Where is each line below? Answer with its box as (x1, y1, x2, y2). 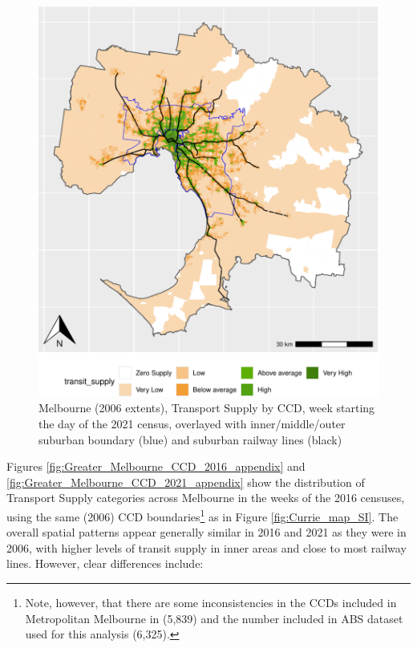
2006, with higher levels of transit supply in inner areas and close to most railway (6, 539, 407, 556)
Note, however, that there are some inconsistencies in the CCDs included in (25, 593, 397, 610)
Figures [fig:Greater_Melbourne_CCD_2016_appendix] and (6, 458, 306, 475)
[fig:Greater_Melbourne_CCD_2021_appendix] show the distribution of (6, 473, 365, 490)
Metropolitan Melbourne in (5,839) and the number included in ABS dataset (25, 610, 403, 626)
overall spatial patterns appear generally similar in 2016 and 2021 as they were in (6, 524, 407, 541)
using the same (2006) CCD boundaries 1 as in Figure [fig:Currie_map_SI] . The (6, 505, 399, 524)
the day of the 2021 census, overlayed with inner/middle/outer (38, 415, 346, 431)
